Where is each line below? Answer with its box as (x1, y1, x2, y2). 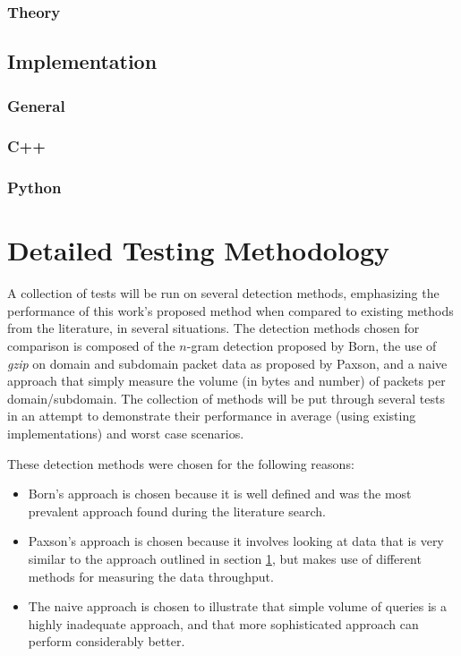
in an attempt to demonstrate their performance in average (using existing (7, 406, 416, 425)
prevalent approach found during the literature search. (28, 501, 326, 520)
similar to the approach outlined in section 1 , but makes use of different (28, 550, 422, 567)
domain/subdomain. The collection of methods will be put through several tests (7, 388, 445, 407)
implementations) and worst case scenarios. (7, 424, 244, 443)
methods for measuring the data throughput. (28, 567, 274, 585)
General (7, 94, 65, 116)
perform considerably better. (28, 632, 185, 651)
